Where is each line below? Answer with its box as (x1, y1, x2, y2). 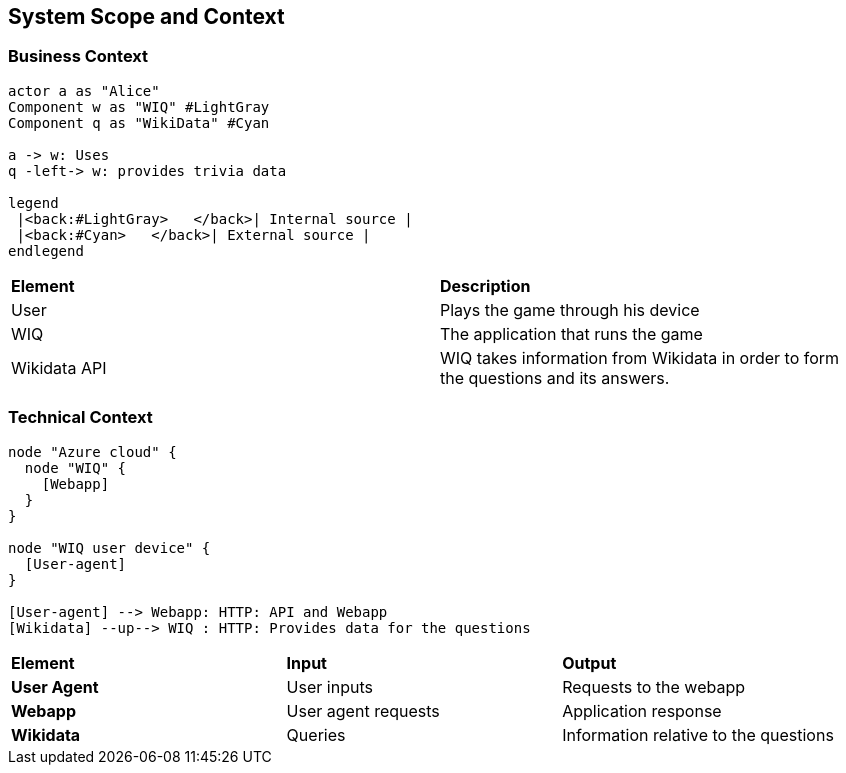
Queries (286, 724, 346, 745)
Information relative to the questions (562, 724, 834, 745)
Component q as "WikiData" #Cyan (8, 114, 270, 131)
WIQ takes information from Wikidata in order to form (440, 347, 840, 368)
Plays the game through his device (440, 299, 700, 320)
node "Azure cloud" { (8, 443, 177, 460)
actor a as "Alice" (8, 82, 160, 99)
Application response (562, 700, 722, 721)
